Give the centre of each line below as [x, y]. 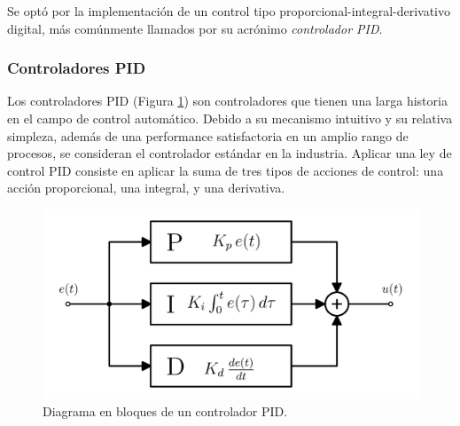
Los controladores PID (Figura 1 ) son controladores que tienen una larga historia [227, 101]
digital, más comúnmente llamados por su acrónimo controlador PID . [195, 28]
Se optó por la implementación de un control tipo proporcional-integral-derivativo [229, 11]
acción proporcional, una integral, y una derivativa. [146, 188]
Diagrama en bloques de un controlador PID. [165, 410]
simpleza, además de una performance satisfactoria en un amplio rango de [208, 135]
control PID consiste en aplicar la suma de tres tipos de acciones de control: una [226, 170]
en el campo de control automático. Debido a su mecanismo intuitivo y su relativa [230, 118]
